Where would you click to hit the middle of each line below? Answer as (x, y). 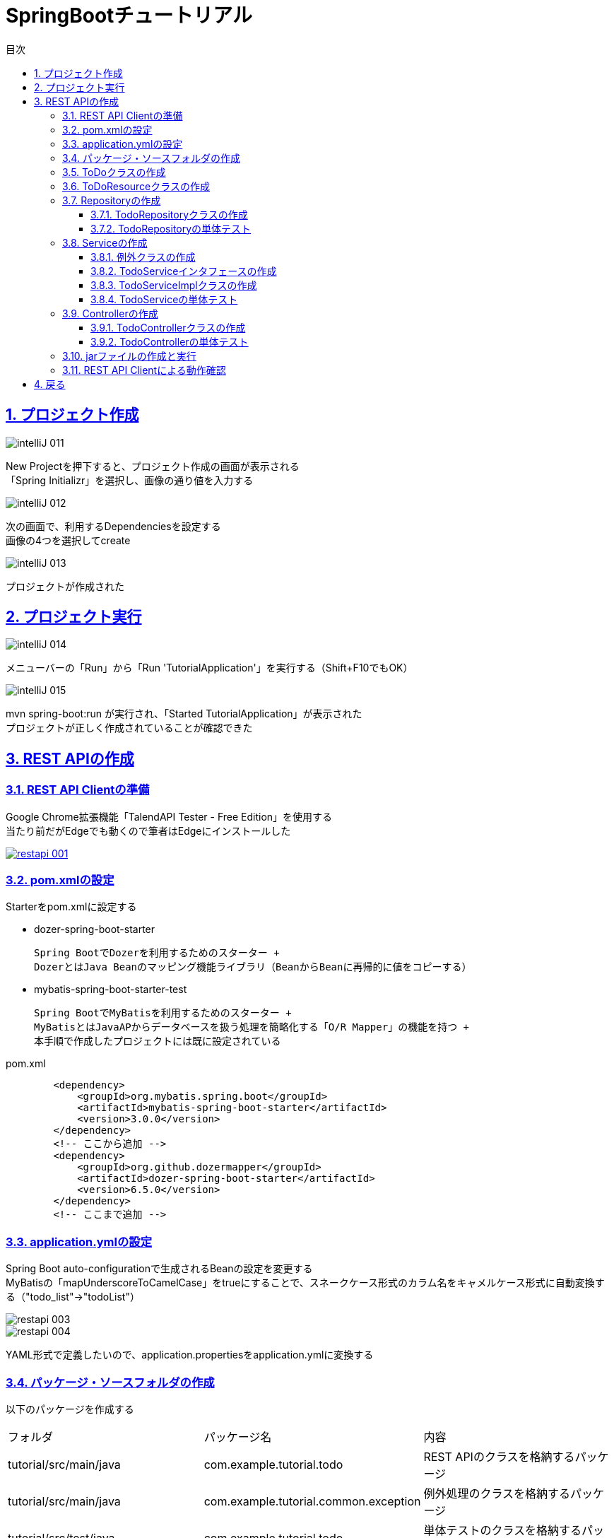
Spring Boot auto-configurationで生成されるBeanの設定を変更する (159, 1269)
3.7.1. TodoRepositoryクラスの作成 (169, 214)
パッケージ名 (238, 1437)
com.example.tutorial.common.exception (312, 1501)
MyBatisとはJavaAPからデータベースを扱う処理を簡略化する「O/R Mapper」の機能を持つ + (252, 1027)
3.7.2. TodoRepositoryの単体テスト (171, 228)
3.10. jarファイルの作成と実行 (129, 356)
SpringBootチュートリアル (129, 16)
